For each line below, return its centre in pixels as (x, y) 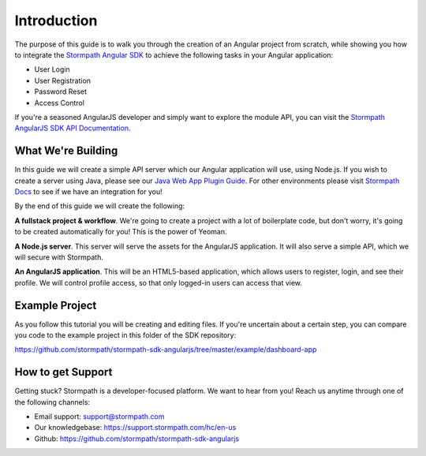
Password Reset (60, 92)
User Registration (62, 80)
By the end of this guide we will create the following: (100, 206)
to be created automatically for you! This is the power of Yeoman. (121, 232)
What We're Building (66, 151)
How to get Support (64, 372)
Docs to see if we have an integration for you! (88, 191)
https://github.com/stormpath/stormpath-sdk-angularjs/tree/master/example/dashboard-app (166, 349)
